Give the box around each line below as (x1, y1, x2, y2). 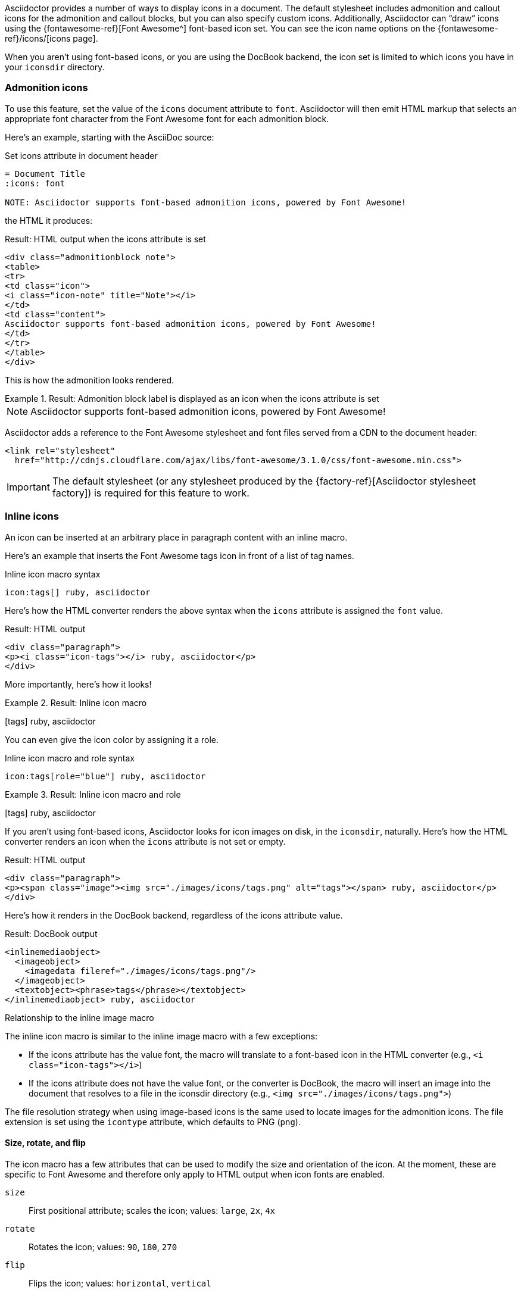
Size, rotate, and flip (5, 1138, 86, 1148)
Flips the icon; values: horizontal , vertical (29, 1278, 211, 1288)
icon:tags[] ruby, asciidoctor (5, 587, 151, 597)
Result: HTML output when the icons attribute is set (5, 233, 206, 244)
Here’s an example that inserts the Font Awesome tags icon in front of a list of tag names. (5, 550, 354, 561)
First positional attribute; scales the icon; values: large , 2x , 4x (29, 1205, 275, 1216)
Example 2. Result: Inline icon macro (5, 697, 147, 708)
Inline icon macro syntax (5, 569, 101, 579)
